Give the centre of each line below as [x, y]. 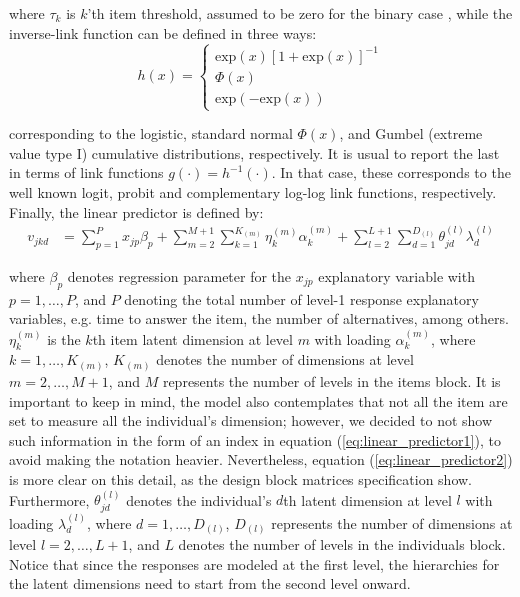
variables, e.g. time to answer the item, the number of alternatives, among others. [259, 318]
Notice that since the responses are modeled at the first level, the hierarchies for [254, 563]
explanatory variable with [396, 275]
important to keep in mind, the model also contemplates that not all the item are [258, 400]
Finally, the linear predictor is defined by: [136, 211]
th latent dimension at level [367, 499]
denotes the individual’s [199, 499]
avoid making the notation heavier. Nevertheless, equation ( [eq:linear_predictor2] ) [261, 459]
